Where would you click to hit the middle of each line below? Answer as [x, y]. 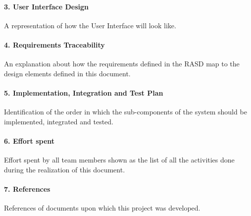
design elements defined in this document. [67, 73]
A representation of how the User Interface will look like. [90, 25]
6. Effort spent [29, 140]
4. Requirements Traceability [54, 44]
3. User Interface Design [47, 6]
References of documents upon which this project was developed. [102, 208]
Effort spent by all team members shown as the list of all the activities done [119, 160]
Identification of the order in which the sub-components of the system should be [125, 112]
